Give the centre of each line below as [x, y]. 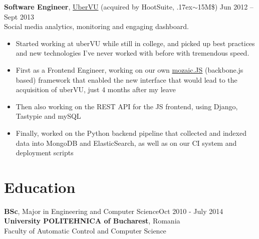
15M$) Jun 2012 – [225, 7]
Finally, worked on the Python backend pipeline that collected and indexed [131, 133]
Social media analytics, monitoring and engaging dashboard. [96, 26]
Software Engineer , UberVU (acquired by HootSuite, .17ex [98, 7]
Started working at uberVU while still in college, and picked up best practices [135, 43]
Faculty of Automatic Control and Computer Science [85, 231]
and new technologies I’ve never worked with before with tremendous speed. [133, 53]
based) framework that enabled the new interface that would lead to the [126, 79]
